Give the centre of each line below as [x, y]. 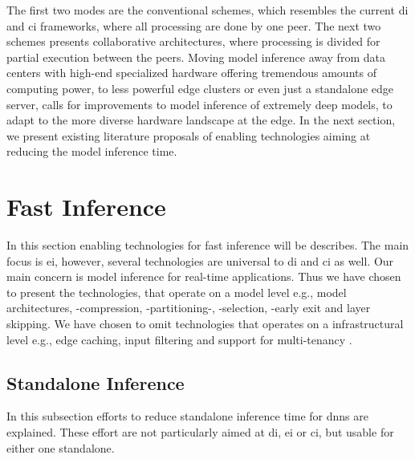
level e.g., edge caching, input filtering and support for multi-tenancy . [179, 339]
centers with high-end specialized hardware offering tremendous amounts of [191, 73]
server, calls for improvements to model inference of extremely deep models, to [199, 104]
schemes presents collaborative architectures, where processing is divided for [193, 41]
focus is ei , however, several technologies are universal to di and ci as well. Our [200, 260]
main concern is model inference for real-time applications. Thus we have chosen [204, 276]
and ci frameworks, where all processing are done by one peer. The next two [194, 25]
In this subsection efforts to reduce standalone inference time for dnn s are [187, 416]
